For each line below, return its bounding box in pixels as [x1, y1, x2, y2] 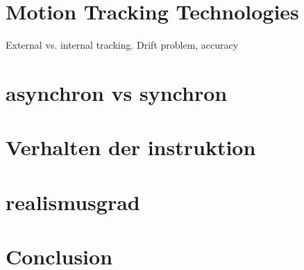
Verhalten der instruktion [6, 133, 256, 161]
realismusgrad [6, 187, 140, 216]
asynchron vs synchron [6, 78, 228, 106]
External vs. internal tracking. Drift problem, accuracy [6, 38, 239, 52]
